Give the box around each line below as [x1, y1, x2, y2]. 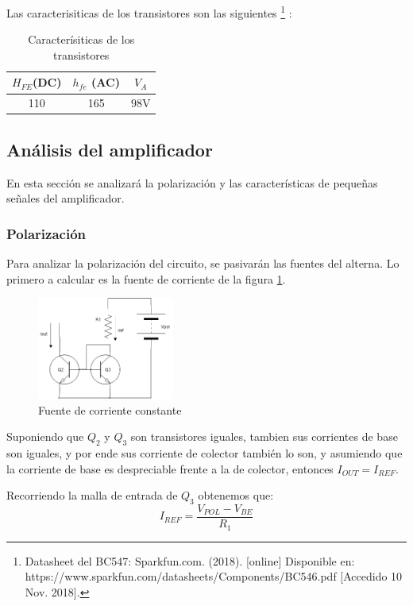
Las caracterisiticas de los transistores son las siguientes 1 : [6, 2, 292, 21]
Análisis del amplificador [6, 137, 213, 161]
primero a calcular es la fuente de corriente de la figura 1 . [6, 270, 286, 287]
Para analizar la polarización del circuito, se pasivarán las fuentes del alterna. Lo [6, 254, 399, 271]
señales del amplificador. [6, 190, 125, 207]
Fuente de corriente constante [38, 401, 182, 418]
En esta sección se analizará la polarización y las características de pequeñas [6, 174, 378, 191]
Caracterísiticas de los [28, 31, 135, 48]
